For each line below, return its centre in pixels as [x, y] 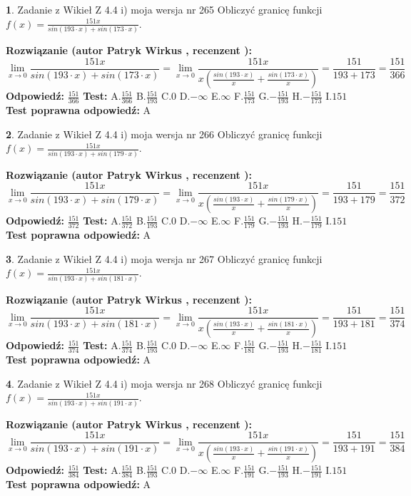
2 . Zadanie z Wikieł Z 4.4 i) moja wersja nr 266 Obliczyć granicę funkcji [164, 134]
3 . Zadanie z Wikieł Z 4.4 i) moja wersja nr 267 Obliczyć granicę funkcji [164, 258]
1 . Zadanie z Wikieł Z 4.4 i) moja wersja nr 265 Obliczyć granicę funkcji [164, 9]
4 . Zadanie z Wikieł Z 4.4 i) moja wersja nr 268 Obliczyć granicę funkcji [164, 383]
